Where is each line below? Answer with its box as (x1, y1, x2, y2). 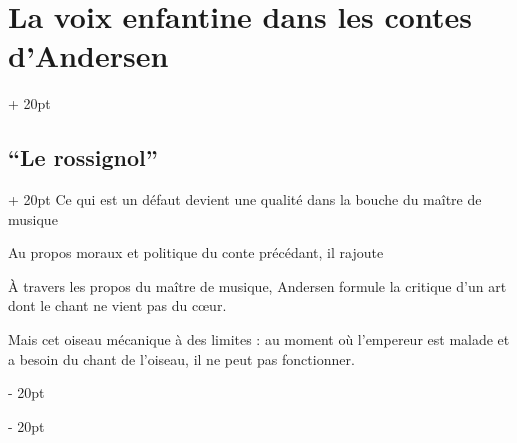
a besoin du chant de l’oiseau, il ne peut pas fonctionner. (8, 348, 355, 369)
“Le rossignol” (8, 142, 158, 173)
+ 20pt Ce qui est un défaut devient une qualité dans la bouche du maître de (8, 189, 482, 210)
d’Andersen (8, 35, 169, 76)
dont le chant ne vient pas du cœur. (8, 295, 227, 316)
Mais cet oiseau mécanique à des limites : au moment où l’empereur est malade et (8, 329, 510, 350)
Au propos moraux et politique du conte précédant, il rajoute (8, 242, 384, 263)
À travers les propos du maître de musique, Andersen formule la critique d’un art (8, 275, 507, 296)
